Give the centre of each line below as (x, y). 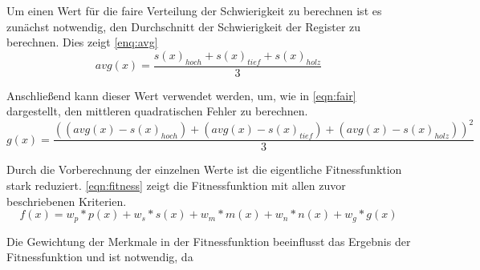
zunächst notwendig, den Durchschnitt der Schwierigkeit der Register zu (184, 26)
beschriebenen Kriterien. (67, 201)
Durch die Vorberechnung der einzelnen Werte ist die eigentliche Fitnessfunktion (204, 169)
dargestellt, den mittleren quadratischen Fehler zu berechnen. (157, 111)
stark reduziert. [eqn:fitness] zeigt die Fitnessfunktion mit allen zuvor (176, 185)
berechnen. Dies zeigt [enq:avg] (82, 42)
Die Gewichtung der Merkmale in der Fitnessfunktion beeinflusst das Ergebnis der (209, 241)
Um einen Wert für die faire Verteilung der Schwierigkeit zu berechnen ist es (194, 10)
